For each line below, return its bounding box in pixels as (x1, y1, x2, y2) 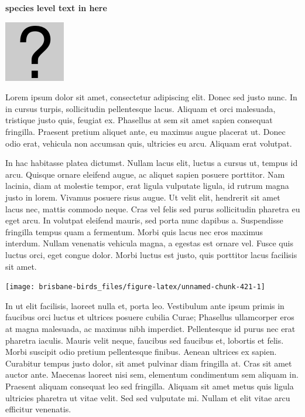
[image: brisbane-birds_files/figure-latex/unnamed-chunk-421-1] (5, 283, 265, 291)
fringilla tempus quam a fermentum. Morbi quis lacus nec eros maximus (5, 225, 263, 238)
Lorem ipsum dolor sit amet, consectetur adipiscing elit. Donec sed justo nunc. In (5, 91, 297, 103)
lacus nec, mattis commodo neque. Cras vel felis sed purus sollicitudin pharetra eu (5, 202, 300, 215)
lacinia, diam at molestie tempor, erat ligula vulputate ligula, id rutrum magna (5, 179, 289, 192)
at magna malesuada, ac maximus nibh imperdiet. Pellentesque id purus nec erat (5, 322, 296, 334)
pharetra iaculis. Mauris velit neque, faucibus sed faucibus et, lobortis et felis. (5, 334, 284, 346)
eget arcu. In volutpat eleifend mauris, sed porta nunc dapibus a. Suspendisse (5, 214, 283, 226)
